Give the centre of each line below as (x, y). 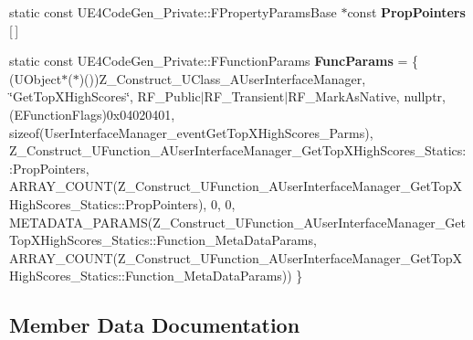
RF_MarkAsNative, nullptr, (367, 96)
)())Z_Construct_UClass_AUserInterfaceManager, (222, 78)
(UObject (36, 78)
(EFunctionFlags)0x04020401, (92, 114)
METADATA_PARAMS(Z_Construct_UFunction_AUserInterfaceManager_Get (237, 222)
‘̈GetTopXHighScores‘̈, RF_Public (105, 96)
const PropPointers (406, 12)
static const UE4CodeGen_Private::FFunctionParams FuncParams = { (214, 61)
